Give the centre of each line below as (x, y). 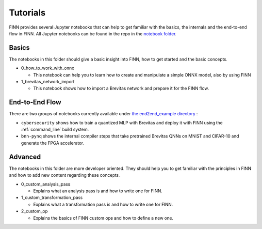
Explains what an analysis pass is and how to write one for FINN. (98, 191)
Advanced (25, 157)
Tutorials (27, 13)
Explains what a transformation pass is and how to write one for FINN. (103, 204)
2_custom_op (34, 211)
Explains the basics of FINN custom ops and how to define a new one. (103, 218)
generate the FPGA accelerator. (53, 143)
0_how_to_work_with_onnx (48, 68)
